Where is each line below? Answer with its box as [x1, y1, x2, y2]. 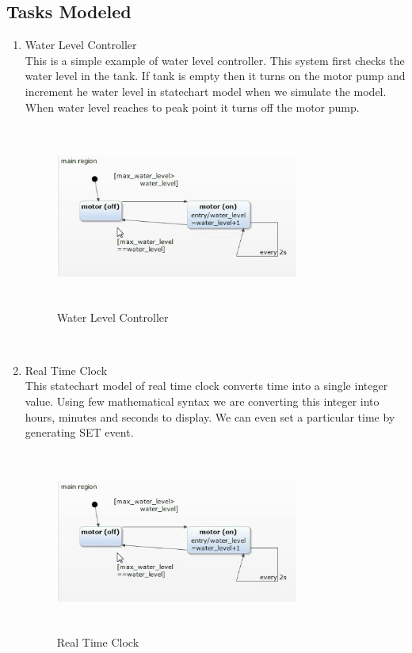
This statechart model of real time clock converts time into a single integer [25, 377, 388, 394]
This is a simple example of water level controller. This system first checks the [25, 52, 405, 68]
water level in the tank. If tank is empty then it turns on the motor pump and [25, 67, 406, 84]
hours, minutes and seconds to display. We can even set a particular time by [25, 408, 395, 425]
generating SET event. [25, 424, 134, 441]
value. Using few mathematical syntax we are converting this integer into [25, 392, 380, 409]
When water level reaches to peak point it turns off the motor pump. [25, 98, 360, 115]
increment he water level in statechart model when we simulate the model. [25, 82, 387, 99]
